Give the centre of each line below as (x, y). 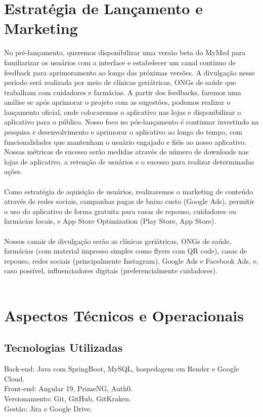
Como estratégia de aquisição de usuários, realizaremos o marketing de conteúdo (129, 191)
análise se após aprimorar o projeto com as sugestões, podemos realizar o (117, 102)
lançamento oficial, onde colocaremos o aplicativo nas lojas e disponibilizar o (123, 112)
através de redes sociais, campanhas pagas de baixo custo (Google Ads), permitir (129, 201)
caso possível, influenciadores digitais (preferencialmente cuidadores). (111, 270)
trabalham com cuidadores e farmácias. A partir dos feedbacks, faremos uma (123, 92)
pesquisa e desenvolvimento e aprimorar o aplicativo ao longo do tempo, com (123, 132)
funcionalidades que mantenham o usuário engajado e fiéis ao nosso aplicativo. (125, 141)
